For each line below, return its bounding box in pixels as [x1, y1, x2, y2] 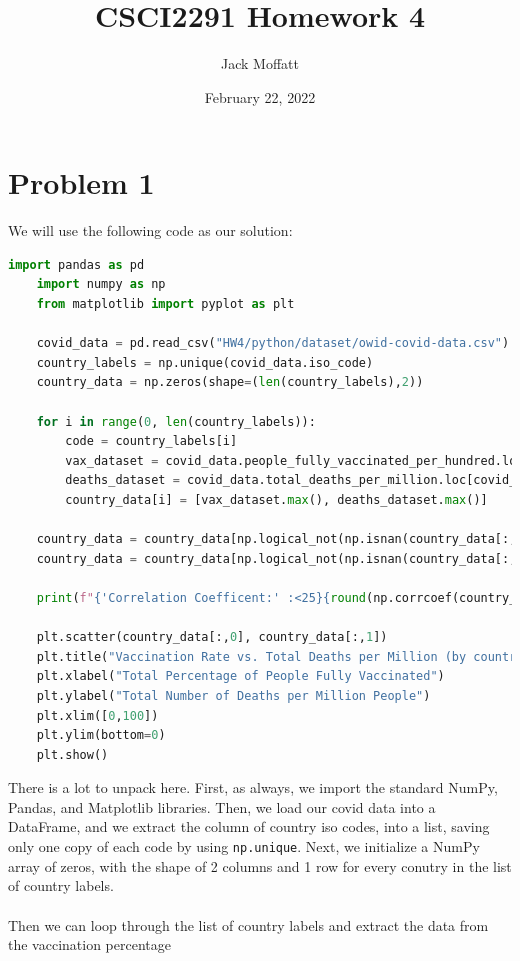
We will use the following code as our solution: [8, 220, 293, 241]
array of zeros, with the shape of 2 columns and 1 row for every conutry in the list [8, 855, 512, 876]
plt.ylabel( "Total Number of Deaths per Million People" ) [36, 688, 431, 703]
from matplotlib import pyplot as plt [36, 297, 295, 312]
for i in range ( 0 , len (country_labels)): [36, 414, 316, 429]
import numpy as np [36, 277, 166, 292]
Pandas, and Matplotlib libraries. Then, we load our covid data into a [8, 796, 436, 817]
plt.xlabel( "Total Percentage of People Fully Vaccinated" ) [36, 669, 445, 684]
